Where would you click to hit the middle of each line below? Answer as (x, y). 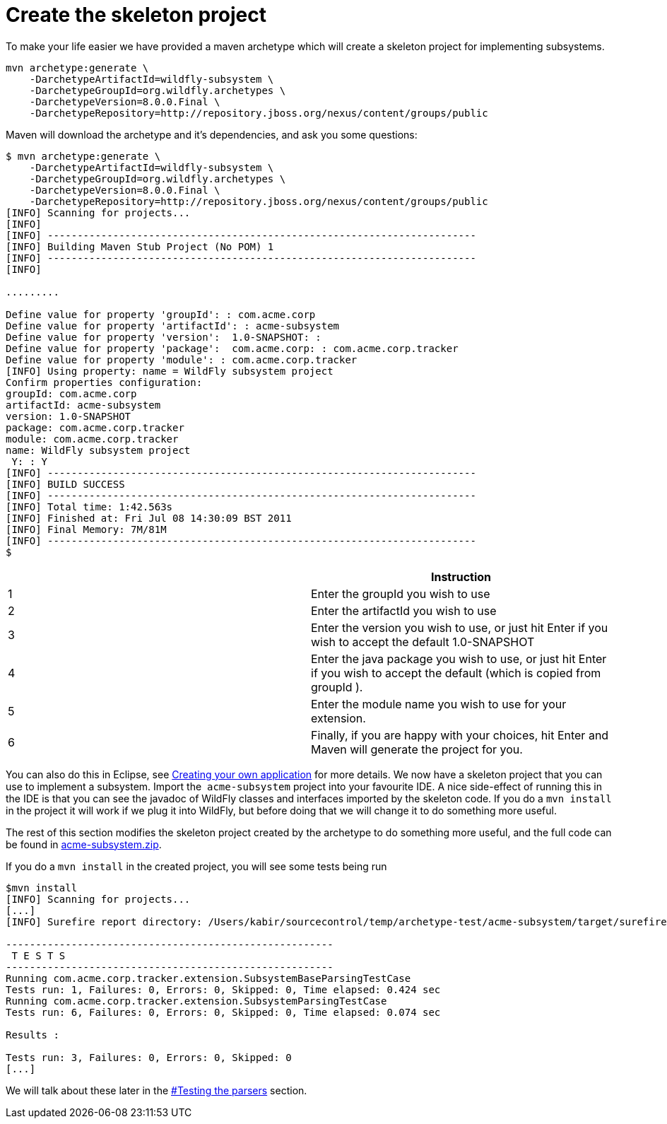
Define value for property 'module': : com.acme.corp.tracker (182, 359)
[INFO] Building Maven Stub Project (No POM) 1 (140, 246)
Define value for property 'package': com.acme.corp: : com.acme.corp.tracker (232, 348)
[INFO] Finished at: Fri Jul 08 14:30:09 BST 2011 (149, 518)
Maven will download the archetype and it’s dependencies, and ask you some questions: (212, 134)
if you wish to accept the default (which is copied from (456, 673)
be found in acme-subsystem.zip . (84, 844)
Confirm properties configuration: (104, 382)
